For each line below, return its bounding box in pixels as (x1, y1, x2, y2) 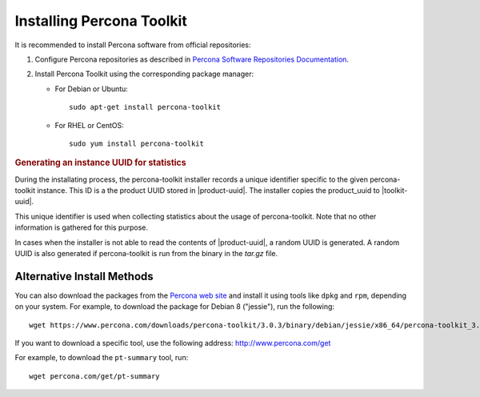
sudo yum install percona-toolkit (69, 138, 204, 148)
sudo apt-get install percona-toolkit (69, 102, 222, 112)
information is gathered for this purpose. (14, 223, 148, 232)
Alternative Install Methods (14, 269, 154, 283)
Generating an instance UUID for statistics (14, 157, 187, 168)
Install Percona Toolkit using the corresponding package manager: (34, 69, 254, 79)
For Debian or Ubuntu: (54, 84, 128, 94)
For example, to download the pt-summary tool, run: (14, 353, 189, 363)
